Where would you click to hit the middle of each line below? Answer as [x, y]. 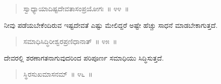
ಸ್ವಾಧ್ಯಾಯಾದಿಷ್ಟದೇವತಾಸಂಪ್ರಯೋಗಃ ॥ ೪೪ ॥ [76, 8]
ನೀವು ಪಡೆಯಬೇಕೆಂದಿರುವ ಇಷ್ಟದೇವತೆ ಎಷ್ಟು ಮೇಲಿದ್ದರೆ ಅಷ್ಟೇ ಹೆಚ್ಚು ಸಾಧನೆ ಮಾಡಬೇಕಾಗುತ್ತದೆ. [111, 25]
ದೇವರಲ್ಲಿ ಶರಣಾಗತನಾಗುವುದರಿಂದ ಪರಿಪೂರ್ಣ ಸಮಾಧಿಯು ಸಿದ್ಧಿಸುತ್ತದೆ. [84, 57]
